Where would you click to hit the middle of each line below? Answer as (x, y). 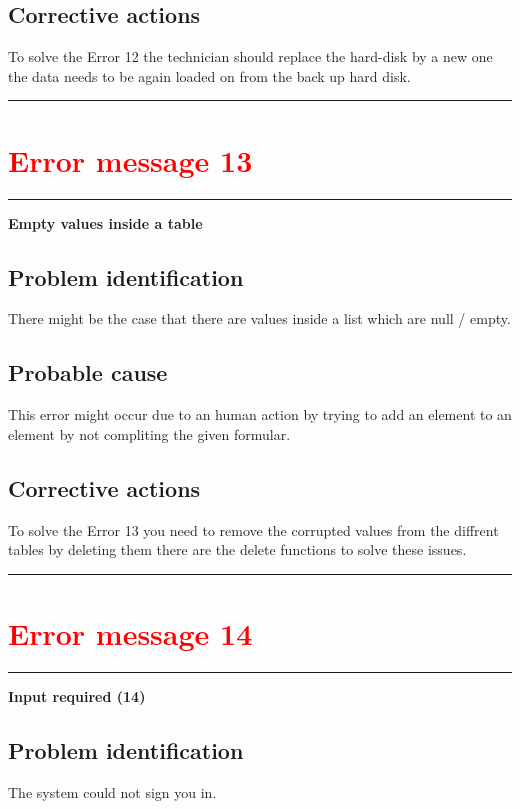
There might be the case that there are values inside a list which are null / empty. (259, 318)
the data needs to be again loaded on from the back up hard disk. (209, 75)
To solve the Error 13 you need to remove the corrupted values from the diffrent (253, 529)
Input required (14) (77, 695)
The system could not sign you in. (112, 791)
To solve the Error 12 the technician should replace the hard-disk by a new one (250, 56)
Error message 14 (130, 632)
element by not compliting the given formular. (149, 433)
